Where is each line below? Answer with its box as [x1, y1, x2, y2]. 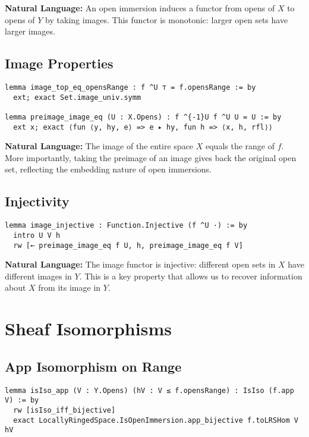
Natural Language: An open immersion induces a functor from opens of [5, 2, 275, 14]
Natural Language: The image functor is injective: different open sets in [5, 258, 276, 271]
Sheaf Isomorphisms [5, 316, 172, 341]
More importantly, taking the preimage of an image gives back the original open [5, 151, 297, 164]
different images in [5, 269, 72, 282]
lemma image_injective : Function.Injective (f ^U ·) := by [5, 221, 248, 230]
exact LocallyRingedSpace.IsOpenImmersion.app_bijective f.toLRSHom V [13, 416, 298, 425]
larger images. [5, 25, 55, 37]
